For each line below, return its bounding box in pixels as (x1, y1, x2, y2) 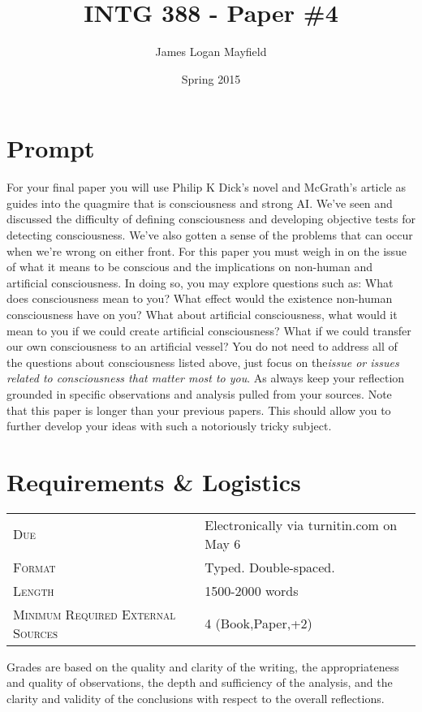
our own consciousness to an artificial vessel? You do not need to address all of (6, 338, 398, 355)
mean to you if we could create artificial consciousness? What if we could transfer (6, 321, 411, 339)
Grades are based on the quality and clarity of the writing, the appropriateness (6, 658, 399, 675)
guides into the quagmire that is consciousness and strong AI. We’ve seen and (6, 194, 393, 211)
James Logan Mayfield (155, 43, 267, 60)
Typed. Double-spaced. (205, 557, 335, 576)
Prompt (6, 132, 95, 165)
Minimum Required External (13, 604, 176, 624)
